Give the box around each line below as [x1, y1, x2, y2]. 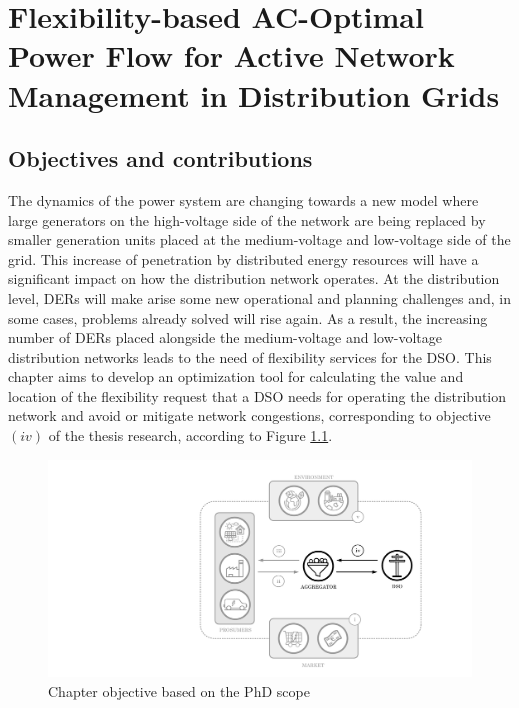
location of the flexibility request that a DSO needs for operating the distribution [8, 385, 507, 406]
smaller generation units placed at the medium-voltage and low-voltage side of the [8, 229, 511, 250]
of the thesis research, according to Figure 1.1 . [48, 425, 333, 446]
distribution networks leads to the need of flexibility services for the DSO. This [8, 346, 492, 367]
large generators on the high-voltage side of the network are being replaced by [8, 209, 486, 230]
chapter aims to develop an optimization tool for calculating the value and [8, 366, 464, 387]
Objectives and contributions [8, 143, 313, 174]
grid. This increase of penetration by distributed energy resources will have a [8, 248, 479, 269]
